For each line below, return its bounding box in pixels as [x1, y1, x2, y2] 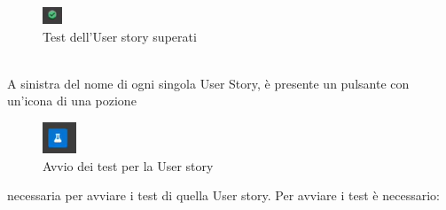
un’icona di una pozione [7, 91, 137, 110]
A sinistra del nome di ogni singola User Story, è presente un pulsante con [7, 74, 410, 92]
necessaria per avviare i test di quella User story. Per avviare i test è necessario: [7, 186, 440, 205]
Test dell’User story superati [43, 27, 197, 45]
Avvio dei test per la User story [43, 156, 214, 175]
